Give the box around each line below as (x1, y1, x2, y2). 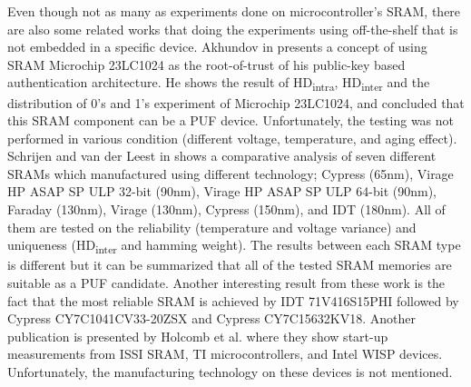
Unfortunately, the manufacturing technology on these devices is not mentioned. (7, 362, 453, 381)
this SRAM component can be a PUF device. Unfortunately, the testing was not (7, 111, 455, 130)
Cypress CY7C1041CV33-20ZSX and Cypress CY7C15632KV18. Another (7, 309, 416, 328)
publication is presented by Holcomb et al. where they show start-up (7, 326, 388, 345)
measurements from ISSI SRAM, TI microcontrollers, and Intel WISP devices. (7, 344, 443, 363)
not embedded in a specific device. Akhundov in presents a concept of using (7, 37, 427, 56)
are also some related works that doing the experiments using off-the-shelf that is (7, 19, 458, 38)
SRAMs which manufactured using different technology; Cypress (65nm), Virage (7, 164, 454, 183)
